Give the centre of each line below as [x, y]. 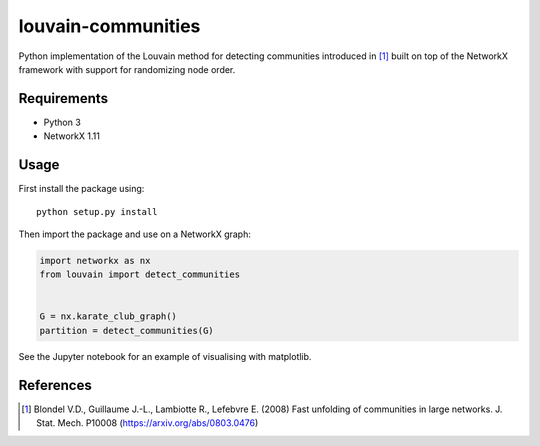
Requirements [63, 98]
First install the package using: [81, 189]
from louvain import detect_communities [139, 274]
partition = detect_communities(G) [126, 330]
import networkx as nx [95, 260]
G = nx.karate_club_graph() [108, 316]
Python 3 [62, 122]
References [55, 385]
